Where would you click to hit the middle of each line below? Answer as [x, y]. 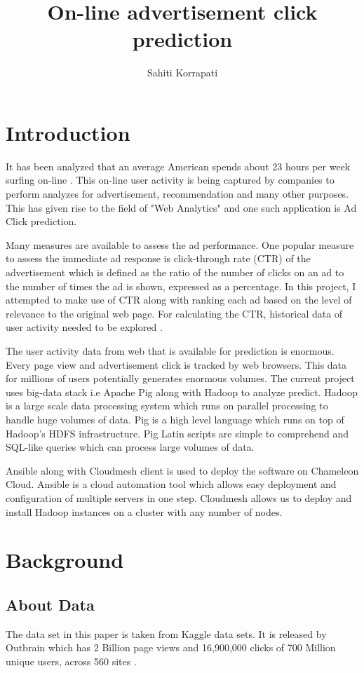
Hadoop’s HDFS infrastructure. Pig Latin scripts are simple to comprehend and [177, 433]
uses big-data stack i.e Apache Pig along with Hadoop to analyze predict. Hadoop [182, 392]
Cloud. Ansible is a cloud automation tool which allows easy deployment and [171, 484]
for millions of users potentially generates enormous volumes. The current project [180, 378]
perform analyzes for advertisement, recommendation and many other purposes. [177, 194]
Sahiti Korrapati [182, 73]
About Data [50, 604]
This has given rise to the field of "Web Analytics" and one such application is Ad [181, 207]
